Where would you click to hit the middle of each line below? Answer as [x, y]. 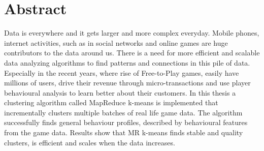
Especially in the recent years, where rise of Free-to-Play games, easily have [122, 72]
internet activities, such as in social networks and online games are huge [116, 42]
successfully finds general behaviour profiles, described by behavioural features [126, 122]
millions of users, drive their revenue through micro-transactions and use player [127, 83]
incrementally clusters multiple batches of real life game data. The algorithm [123, 112]
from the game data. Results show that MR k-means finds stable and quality [124, 132]
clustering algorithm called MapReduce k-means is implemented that [111, 102]
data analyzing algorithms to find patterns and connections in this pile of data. [127, 62]
